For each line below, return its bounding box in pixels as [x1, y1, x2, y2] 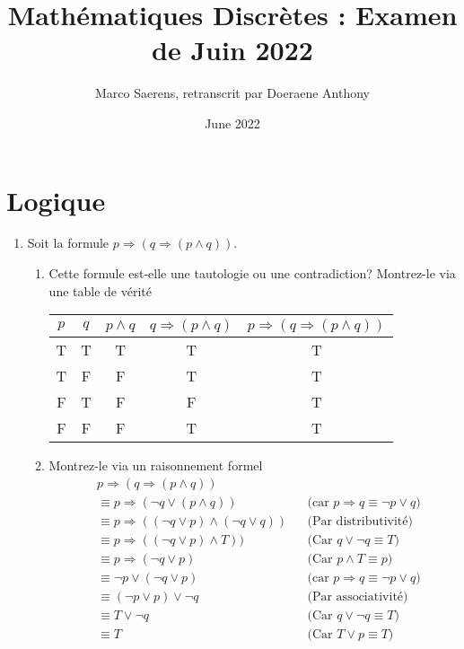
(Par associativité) [307, 591, 408, 604]
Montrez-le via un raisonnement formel [48, 456, 263, 475]
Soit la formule [27, 233, 109, 252]
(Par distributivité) [307, 514, 413, 528]
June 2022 [205, 113, 260, 132]
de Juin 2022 [152, 31, 313, 68]
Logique [6, 181, 106, 218]
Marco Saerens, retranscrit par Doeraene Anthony [95, 83, 370, 102]
